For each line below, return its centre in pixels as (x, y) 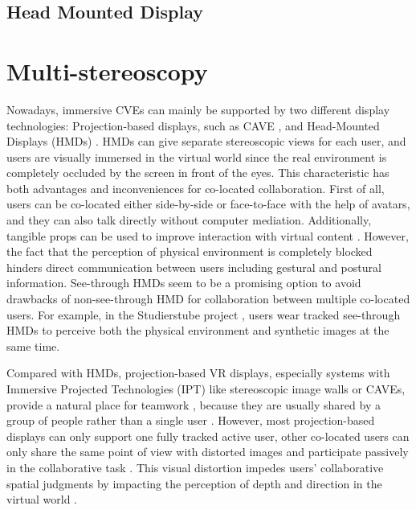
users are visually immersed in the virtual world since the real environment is (197, 156)
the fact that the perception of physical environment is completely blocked (190, 251)
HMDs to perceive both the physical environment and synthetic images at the (198, 330)
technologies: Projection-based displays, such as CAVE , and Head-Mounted (193, 125)
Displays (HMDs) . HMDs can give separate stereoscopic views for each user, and (206, 141)
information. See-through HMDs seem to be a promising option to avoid (184, 283)
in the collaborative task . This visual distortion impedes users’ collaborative (195, 467)
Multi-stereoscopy (107, 70)
